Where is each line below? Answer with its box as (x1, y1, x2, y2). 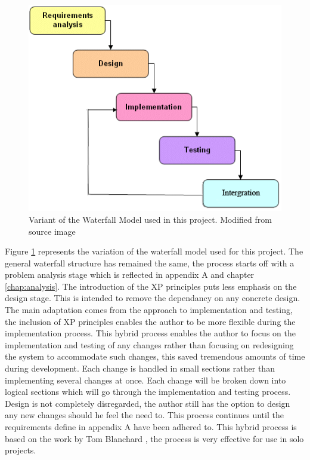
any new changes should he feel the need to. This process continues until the (5, 409, 284, 421)
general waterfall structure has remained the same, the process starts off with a (5, 256, 294, 269)
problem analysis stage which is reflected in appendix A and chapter (5, 268, 255, 281)
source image (29, 225, 76, 237)
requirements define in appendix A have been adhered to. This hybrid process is (5, 421, 297, 433)
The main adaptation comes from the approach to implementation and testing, (5, 303, 293, 316)
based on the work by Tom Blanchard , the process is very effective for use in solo (5, 432, 304, 444)
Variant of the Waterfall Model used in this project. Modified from (29, 213, 272, 225)
